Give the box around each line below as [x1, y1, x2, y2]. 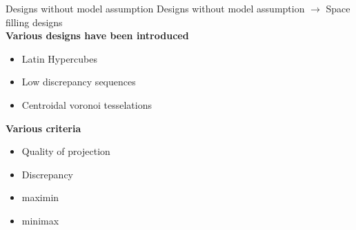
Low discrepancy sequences [21, 74, 136, 89]
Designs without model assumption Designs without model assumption [6, 1, 305, 15]
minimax [21, 213, 59, 227]
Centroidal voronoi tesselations [21, 97, 152, 112]
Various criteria [6, 121, 81, 135]
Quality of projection [21, 144, 110, 158]
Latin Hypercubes [21, 51, 98, 65]
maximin [21, 190, 59, 205]
